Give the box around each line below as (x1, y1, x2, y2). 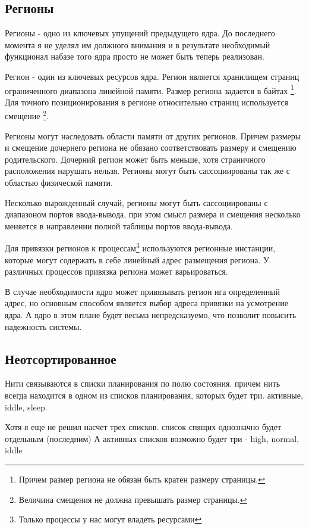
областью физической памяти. (5, 176, 113, 189)
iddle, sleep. (5, 400, 48, 413)
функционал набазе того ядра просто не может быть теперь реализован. (5, 50, 264, 63)
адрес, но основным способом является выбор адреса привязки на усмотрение (5, 297, 288, 309)
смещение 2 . (5, 108, 49, 122)
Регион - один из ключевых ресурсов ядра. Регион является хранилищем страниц (5, 70, 299, 82)
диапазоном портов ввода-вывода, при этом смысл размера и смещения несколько (5, 208, 301, 220)
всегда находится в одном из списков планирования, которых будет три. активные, (5, 389, 303, 402)
